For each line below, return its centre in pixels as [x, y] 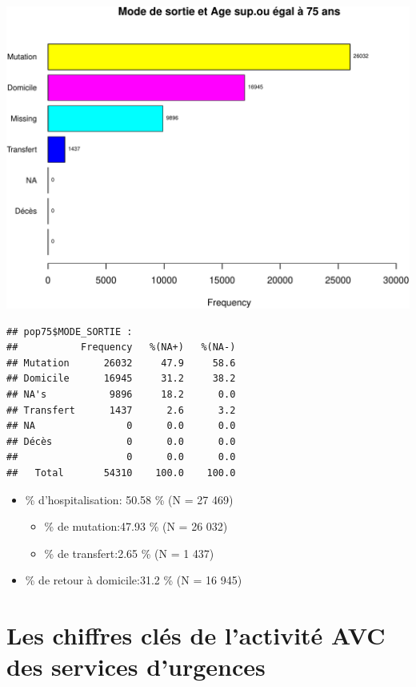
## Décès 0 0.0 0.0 [121, 441]
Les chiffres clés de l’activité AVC [196, 635]
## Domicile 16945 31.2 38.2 [121, 379]
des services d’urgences [136, 667]
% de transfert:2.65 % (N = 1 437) [129, 553]
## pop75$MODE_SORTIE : [70, 331]
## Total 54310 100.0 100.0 [121, 473]
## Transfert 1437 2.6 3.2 [121, 410]
